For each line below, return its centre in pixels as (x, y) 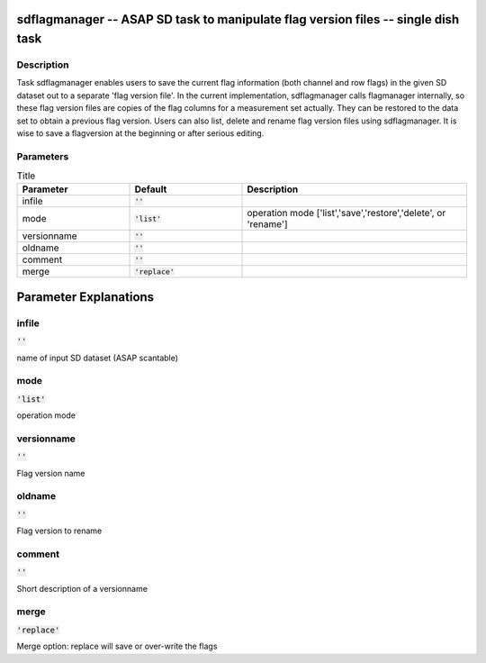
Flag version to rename (59, 531)
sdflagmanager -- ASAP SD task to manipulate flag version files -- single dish (238, 19)
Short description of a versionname (82, 588)
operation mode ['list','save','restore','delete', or (346, 213)
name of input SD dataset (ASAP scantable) (98, 358)
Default (151, 189)
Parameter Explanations (85, 297)
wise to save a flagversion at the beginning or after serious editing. (140, 133)
